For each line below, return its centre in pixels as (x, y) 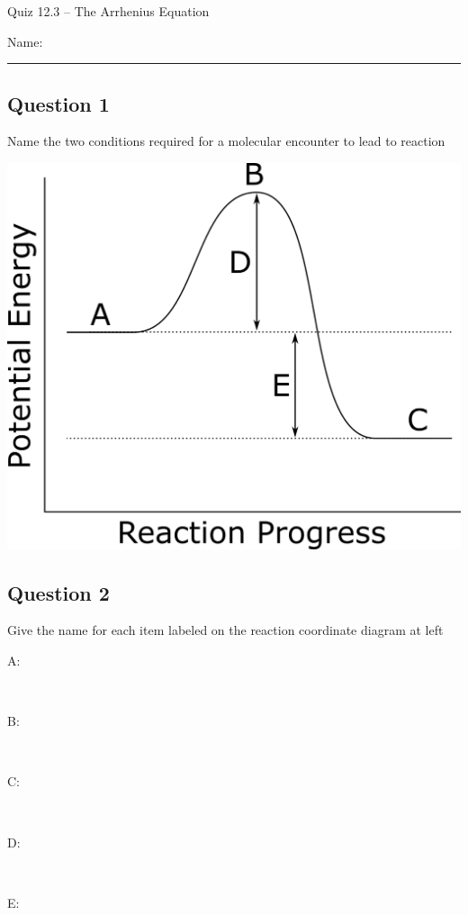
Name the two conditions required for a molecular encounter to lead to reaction (226, 141)
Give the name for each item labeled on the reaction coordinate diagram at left (225, 630)
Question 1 (58, 103)
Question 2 (58, 592)
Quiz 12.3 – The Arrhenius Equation (108, 11)
